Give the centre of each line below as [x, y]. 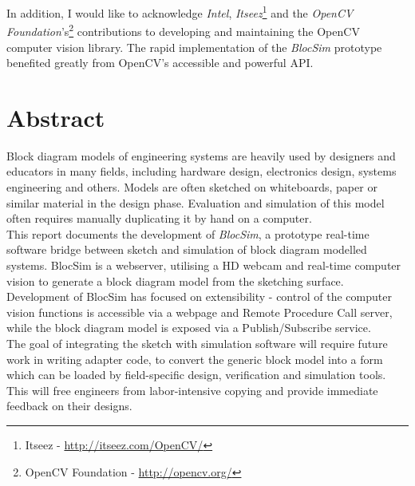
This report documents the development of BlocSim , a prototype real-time [188, 233]
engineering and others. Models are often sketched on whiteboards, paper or [192, 187]
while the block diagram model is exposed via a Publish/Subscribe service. [189, 328]
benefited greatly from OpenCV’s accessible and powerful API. [160, 63]
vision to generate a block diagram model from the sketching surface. [175, 281]
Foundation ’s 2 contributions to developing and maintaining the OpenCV [183, 30]
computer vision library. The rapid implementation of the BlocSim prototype [194, 47]
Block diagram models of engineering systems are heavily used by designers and [201, 155]
